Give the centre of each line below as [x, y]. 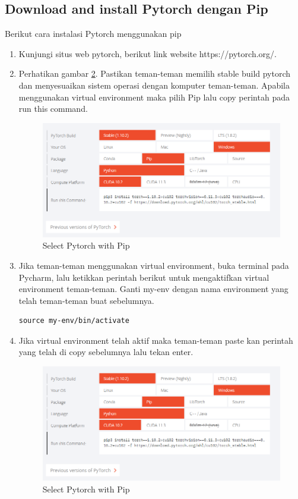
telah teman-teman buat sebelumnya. [86, 300]
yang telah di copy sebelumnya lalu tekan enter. [106, 352]
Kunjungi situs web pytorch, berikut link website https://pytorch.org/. [148, 53]
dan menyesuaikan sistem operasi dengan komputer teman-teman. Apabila [154, 85]
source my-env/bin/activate [74, 321]
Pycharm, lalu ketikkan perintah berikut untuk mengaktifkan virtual [144, 277]
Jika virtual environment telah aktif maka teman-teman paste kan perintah [156, 340]
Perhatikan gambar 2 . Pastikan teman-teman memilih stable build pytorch [155, 73]
